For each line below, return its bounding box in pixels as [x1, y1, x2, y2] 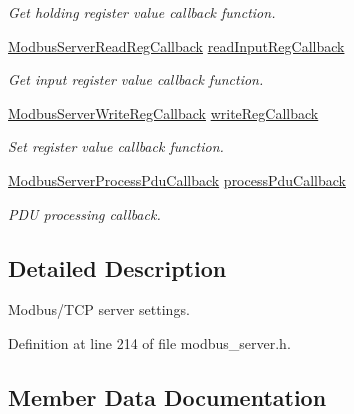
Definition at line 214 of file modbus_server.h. [8, 332, 291, 353]
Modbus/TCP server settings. [8, 299, 190, 320]
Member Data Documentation [8, 381, 327, 412]
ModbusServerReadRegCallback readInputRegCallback [8, 35, 345, 56]
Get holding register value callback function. [8, 2, 276, 22]
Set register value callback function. [8, 136, 224, 157]
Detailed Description [8, 252, 227, 283]
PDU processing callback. [8, 203, 161, 224]
